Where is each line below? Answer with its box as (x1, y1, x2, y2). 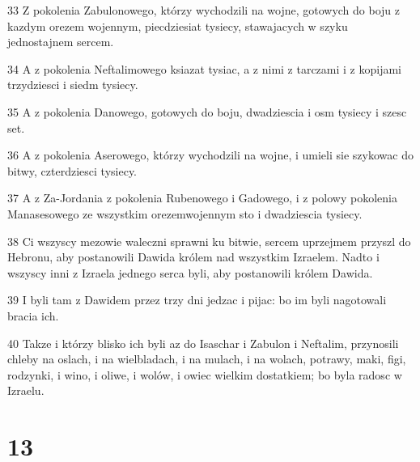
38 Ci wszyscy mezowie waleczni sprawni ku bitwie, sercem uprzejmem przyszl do (7, 232, 411, 249)
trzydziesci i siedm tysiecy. (7, 76, 138, 93)
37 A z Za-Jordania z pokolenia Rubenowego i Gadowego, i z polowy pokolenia (7, 189, 397, 206)
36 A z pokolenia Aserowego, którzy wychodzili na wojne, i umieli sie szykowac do (7, 146, 414, 163)
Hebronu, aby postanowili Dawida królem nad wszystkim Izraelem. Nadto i (7, 248, 380, 265)
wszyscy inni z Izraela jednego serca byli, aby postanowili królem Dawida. (7, 264, 373, 281)
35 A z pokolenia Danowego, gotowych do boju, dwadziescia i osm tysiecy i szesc (7, 103, 407, 120)
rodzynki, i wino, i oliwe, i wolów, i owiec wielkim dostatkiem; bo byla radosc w (7, 366, 402, 383)
